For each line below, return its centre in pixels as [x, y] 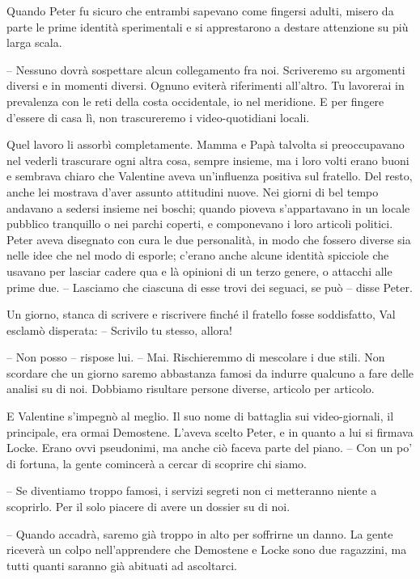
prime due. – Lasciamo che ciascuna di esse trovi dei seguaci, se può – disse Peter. [210, 287]
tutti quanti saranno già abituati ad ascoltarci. [122, 565]
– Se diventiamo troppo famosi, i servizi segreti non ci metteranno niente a [192, 490]
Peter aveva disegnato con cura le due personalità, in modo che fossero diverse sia [209, 239]
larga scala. [34, 42]
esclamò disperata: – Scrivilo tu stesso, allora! [119, 330]
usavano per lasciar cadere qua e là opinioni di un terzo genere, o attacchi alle [199, 270]
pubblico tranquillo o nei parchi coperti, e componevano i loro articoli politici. [200, 224]
